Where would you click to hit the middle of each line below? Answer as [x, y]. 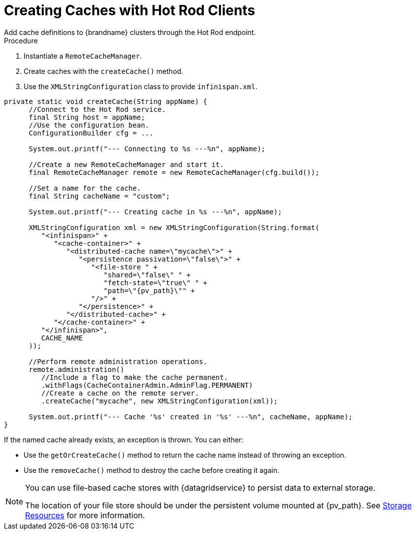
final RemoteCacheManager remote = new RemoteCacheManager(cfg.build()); [174, 172]
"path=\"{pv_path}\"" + [149, 290]
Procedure [21, 40]
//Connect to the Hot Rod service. [97, 109]
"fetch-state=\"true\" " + [156, 283]
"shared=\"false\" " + [147, 275]
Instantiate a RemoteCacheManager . [83, 56]
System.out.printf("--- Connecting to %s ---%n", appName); [147, 149]
